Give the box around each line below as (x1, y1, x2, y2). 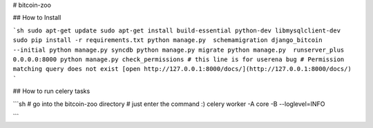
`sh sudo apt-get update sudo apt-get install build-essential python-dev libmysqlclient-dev (12, 26, 341, 34)
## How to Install (12, 14, 61, 22)
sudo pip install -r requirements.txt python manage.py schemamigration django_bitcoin (12, 36, 323, 44)
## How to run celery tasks (12, 87, 90, 96)
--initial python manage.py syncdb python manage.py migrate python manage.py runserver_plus (12, 45, 345, 54)
